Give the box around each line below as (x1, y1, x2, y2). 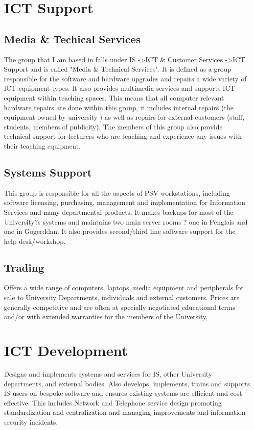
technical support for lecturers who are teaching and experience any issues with (4, 131, 242, 141)
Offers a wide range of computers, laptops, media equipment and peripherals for (4, 282, 244, 293)
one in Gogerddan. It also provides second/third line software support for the (4, 226, 235, 236)
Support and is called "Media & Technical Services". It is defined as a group (4, 64, 231, 74)
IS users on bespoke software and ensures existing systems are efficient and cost (4, 388, 242, 398)
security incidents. (4, 416, 58, 427)
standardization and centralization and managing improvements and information (4, 407, 246, 417)
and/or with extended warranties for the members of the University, (4, 311, 208, 322)
